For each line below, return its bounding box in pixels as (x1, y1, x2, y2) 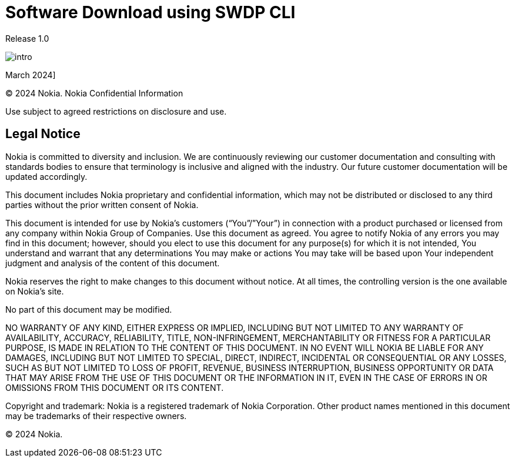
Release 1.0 (5, 33, 49, 43)
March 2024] (5, 69, 56, 80)
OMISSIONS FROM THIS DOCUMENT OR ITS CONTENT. (5, 382, 224, 393)
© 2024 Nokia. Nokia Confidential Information (5, 88, 183, 98)
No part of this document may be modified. (5, 304, 172, 314)
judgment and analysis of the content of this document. (5, 257, 220, 268)
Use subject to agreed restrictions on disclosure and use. (5, 106, 227, 116)
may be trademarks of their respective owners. (5, 410, 187, 421)
